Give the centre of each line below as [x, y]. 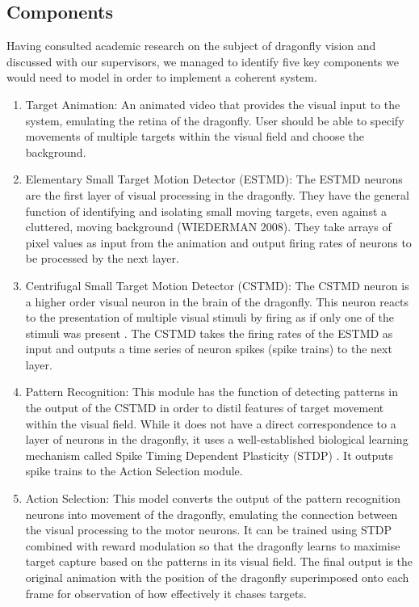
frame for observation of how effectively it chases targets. [166, 593]
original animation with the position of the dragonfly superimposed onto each [217, 577]
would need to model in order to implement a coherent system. [162, 77]
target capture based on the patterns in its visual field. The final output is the [219, 561]
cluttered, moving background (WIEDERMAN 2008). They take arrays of [208, 227]
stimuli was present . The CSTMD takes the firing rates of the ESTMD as [209, 333]
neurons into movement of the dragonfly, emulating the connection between [212, 514]
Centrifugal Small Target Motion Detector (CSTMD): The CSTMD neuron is [217, 285]
